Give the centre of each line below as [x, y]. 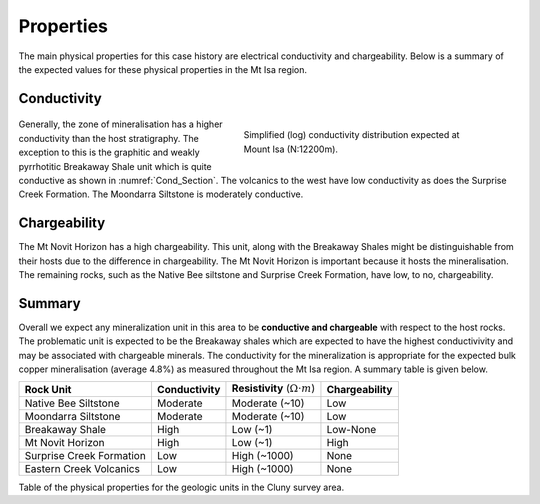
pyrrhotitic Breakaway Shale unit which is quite [115, 166]
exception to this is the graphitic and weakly [109, 152]
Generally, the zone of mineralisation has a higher [121, 124]
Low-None [351, 429]
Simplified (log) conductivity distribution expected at [351, 135]
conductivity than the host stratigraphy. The [109, 138]
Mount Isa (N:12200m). [291, 149]
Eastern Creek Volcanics [82, 468]
